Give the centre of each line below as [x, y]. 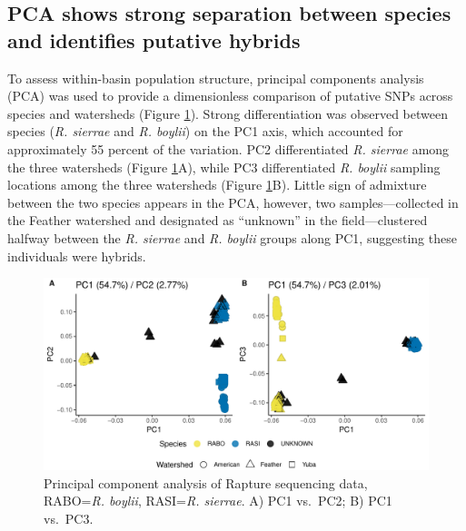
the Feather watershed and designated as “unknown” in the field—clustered [218, 220]
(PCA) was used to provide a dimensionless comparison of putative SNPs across [230, 96]
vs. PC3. [69, 518]
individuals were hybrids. [77, 256]
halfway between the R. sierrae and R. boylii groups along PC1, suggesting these [232, 237]
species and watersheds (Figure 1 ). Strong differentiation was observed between [228, 113]
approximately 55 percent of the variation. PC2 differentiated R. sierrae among [228, 148]
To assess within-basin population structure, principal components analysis [216, 78]
